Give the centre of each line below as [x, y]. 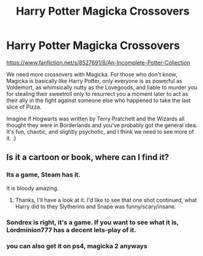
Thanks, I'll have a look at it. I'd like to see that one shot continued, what [106, 200]
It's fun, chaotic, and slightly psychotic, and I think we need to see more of [100, 131]
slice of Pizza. [24, 107]
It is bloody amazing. [33, 188]
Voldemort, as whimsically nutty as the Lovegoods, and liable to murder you [102, 87]
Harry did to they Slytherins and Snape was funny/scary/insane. [95, 207]
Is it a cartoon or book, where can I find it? [88, 157]
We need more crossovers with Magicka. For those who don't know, [92, 74]
